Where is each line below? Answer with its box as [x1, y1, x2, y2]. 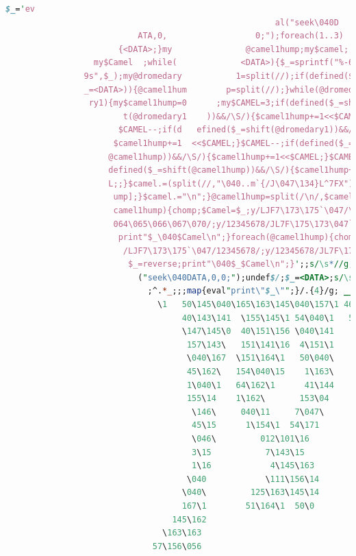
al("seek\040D [275, 17, 339, 27]
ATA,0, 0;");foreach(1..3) [138, 31, 344, 41]
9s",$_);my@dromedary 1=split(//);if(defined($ [84, 71, 354, 81]
